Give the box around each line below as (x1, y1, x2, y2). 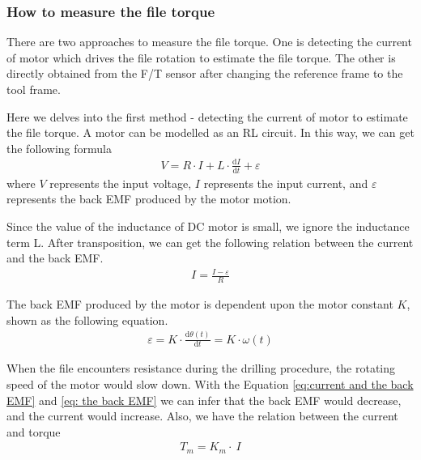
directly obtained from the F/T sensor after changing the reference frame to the (6, 65, 403, 82)
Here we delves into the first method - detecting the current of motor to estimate (6, 108, 408, 125)
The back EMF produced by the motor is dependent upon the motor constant (6, 296, 393, 313)
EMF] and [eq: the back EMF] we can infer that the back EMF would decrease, (6, 391, 402, 408)
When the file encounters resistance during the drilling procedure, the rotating (6, 360, 396, 377)
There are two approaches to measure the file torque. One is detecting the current (6, 33, 412, 50)
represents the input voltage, (49, 174, 192, 191)
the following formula (6, 139, 112, 156)
